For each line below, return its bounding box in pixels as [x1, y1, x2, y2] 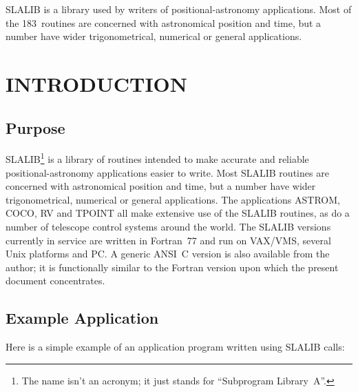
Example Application [6, 307, 159, 329]
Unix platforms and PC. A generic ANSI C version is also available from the [6, 246, 330, 261]
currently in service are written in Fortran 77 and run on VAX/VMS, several [6, 233, 331, 247]
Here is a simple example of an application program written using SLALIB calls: [6, 340, 345, 354]
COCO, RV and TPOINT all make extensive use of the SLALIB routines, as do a [6, 206, 350, 220]
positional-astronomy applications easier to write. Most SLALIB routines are [6, 165, 329, 179]
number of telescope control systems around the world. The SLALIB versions [6, 219, 331, 233]
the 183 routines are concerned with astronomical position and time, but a [6, 15, 322, 30]
